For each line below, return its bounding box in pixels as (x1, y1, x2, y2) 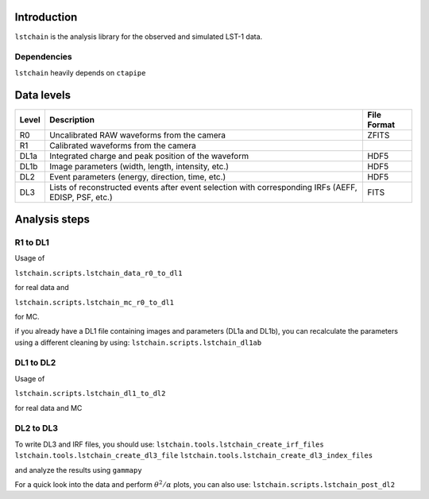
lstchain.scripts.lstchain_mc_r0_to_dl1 (14, 298, 175, 307)
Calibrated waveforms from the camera (48, 140, 196, 151)
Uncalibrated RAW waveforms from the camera (48, 130, 226, 141)
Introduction (14, 10, 78, 24)
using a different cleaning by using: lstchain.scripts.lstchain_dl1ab (14, 338, 262, 347)
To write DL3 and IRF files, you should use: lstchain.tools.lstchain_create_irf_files (14, 439, 325, 449)
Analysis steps (14, 212, 91, 226)
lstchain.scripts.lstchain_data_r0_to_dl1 (14, 269, 183, 277)
